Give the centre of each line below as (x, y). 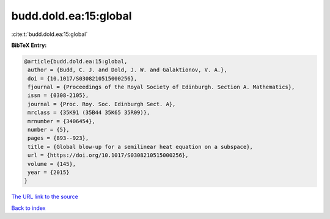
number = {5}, (49, 130)
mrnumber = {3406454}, (62, 121)
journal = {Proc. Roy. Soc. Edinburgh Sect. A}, (102, 104)
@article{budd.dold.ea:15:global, (76, 61)
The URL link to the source (45, 197)
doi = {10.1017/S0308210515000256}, (82, 78)
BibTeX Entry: (29, 45)
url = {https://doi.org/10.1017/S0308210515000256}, (108, 155)
